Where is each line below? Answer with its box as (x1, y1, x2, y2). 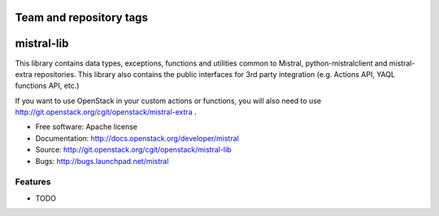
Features (15, 176, 51, 188)
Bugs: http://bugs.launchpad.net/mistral (35, 156, 169, 166)
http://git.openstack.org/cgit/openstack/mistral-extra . (15, 107, 197, 117)
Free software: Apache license (35, 122, 138, 132)
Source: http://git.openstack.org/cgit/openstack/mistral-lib (35, 145, 232, 154)
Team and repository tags (15, 11, 148, 24)
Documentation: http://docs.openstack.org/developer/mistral (35, 133, 239, 143)
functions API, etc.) (15, 81, 80, 91)
